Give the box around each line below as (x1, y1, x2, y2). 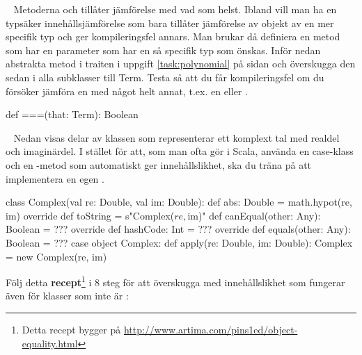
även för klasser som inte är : (6, 288, 129, 303)
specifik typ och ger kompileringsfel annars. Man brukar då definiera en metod (6, 29, 340, 44)
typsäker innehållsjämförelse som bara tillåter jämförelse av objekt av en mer (6, 15, 334, 30)
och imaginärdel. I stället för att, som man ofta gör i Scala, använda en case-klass (6, 144, 354, 158)
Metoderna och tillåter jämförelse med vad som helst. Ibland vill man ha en (13, 2, 337, 16)
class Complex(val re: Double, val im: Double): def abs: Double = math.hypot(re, (6, 195, 352, 209)
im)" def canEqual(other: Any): (187, 208, 321, 222)
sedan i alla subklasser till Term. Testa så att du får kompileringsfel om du (6, 69, 324, 84)
